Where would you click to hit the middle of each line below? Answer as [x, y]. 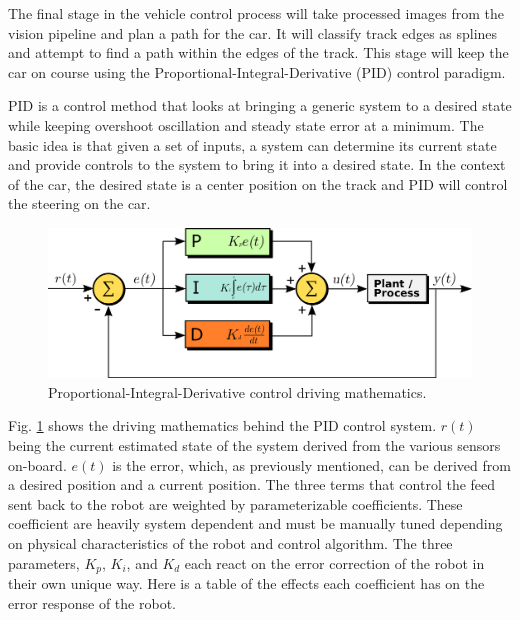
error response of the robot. [92, 602]
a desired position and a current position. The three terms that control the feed [252, 484]
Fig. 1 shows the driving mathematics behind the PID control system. [222, 425]
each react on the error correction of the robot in [334, 562]
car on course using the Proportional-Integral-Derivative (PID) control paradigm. [257, 71]
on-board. [37, 464]
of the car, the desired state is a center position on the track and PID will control [258, 183]
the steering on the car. [79, 203]
